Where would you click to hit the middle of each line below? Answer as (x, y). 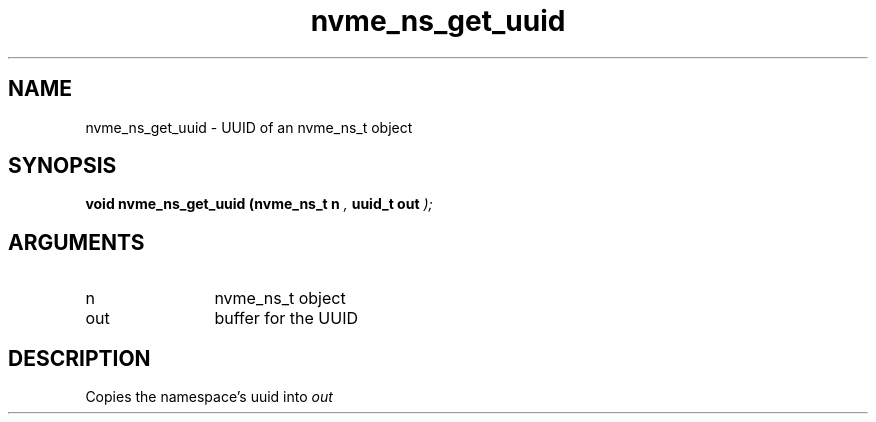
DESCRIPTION (79, 358)
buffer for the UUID (286, 318)
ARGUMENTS (76, 242)
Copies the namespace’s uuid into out (209, 397)
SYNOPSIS (62, 166)
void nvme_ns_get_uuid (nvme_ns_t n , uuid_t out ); (259, 204)
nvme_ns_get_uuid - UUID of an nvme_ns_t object (249, 127)
